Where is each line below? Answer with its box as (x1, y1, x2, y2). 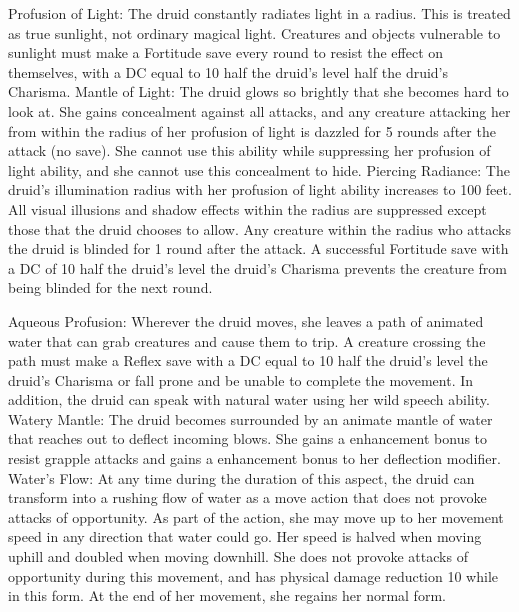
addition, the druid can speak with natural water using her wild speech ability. (8, 389, 490, 410)
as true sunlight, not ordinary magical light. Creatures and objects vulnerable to (8, 22, 501, 43)
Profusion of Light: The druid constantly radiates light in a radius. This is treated (8, 3, 511, 23)
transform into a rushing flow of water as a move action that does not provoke (8, 487, 487, 508)
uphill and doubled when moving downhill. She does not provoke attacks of (8, 546, 468, 567)
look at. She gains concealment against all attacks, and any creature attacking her (8, 100, 511, 121)
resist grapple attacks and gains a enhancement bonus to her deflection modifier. (8, 448, 501, 469)
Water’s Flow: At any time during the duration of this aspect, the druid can (8, 467, 475, 488)
